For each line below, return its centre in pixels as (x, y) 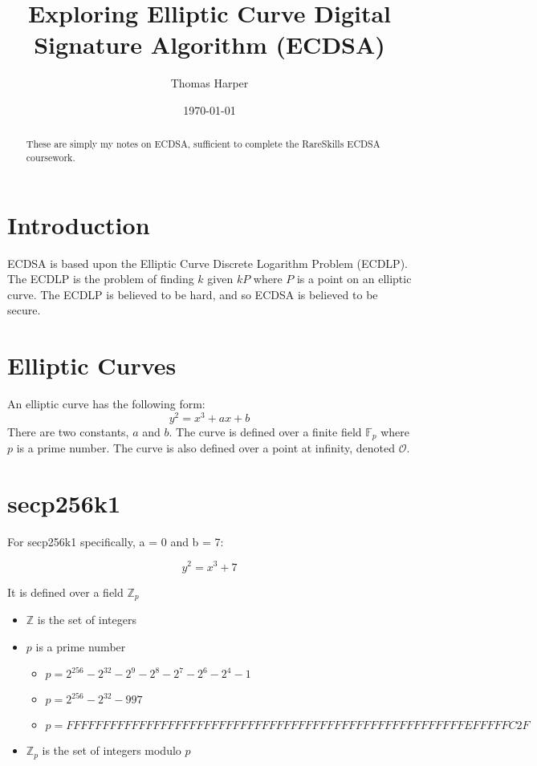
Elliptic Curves (92, 365)
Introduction (79, 224)
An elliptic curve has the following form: (106, 404)
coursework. (51, 157)
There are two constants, (68, 431)
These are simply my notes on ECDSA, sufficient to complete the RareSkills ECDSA (203, 144)
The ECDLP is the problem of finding (101, 279)
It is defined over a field (65, 592)
